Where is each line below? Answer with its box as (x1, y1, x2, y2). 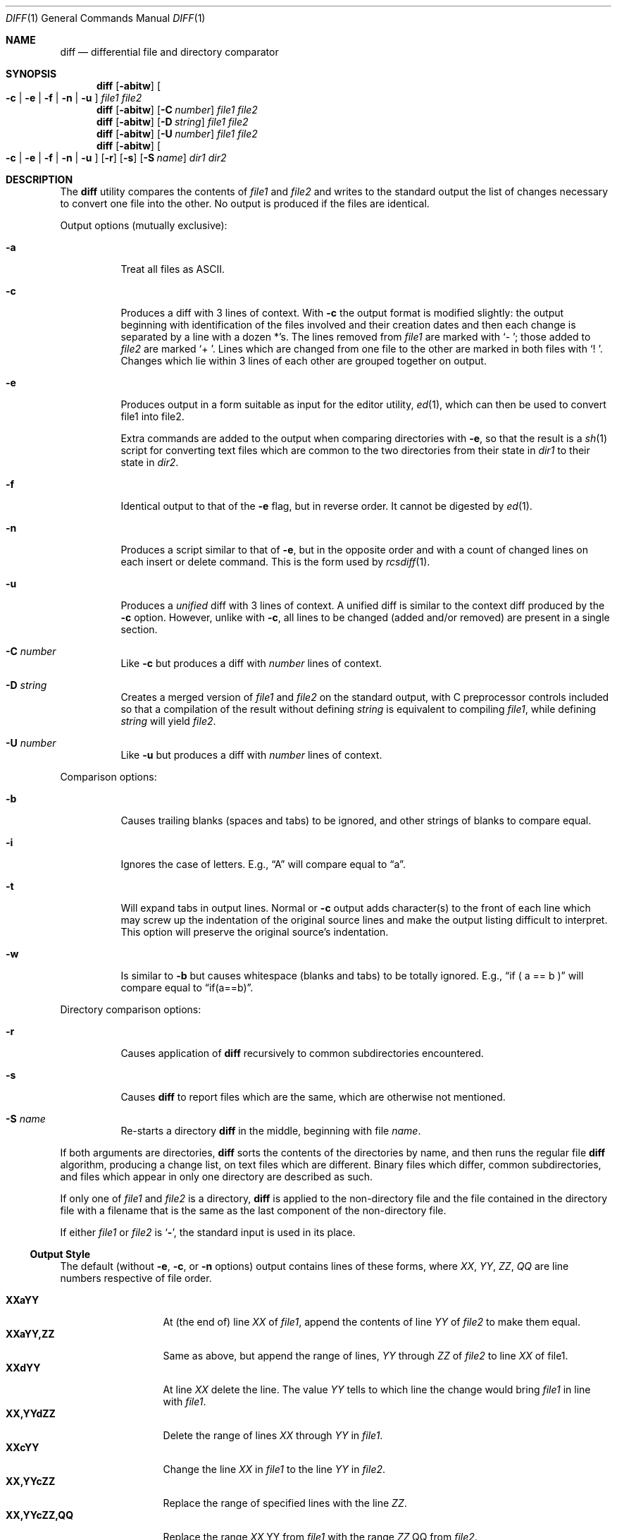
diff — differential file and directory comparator (60, 46, 279, 58)
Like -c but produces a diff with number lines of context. (120, 657, 382, 669)
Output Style (30, 1248, 91, 1260)
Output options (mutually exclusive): (60, 219, 228, 231)
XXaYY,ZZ (6, 1328, 55, 1340)
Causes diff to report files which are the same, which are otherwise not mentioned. (120, 1091, 506, 1103)
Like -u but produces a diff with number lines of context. (120, 749, 382, 761)
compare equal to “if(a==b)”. (120, 982, 254, 994)
